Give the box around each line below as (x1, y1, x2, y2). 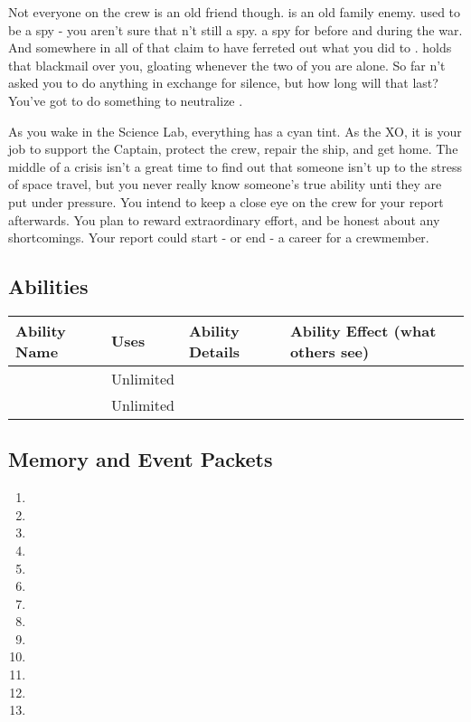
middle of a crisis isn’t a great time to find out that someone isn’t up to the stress (8, 157, 462, 176)
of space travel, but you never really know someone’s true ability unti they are (8, 175, 442, 194)
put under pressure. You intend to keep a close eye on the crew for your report (8, 192, 444, 211)
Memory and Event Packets (8, 445, 273, 473)
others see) (289, 340, 370, 362)
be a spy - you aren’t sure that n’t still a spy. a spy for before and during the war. (8, 20, 463, 39)
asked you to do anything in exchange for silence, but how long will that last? (8, 73, 438, 92)
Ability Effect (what (289, 319, 437, 341)
